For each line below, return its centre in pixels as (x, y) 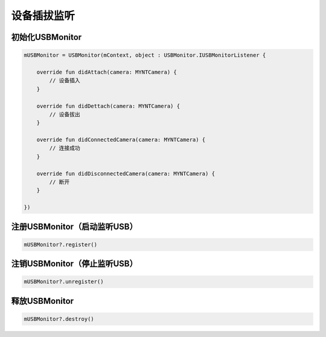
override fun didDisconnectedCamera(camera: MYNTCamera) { (126, 173)
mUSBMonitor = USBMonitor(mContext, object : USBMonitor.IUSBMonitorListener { (145, 55)
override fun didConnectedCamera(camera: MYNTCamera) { (121, 140)
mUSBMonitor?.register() (61, 244)
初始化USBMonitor (46, 37)
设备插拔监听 (43, 16)
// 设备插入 (65, 81)
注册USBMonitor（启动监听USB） (75, 226)
